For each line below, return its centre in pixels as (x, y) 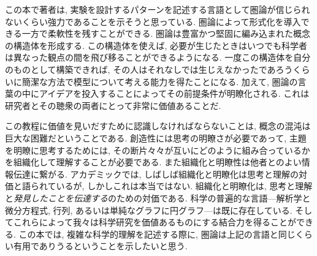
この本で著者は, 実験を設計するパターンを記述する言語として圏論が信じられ (158, 9)
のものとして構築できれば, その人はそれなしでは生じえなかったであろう (149, 69)
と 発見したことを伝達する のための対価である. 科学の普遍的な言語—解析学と (158, 198)
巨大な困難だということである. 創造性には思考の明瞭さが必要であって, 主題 (156, 137)
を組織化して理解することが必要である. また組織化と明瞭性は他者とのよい (153, 162)
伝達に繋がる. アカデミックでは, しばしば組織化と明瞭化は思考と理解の (156, 174)
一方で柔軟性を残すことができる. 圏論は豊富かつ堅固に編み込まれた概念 (166, 33)
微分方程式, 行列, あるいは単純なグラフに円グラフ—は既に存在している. (149, 210)
